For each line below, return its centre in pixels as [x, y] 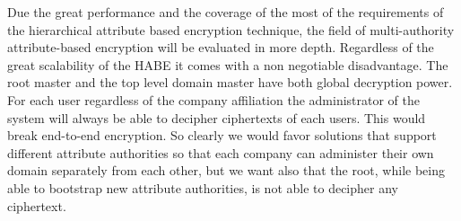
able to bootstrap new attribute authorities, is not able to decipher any [203, 187]
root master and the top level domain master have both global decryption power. [230, 82]
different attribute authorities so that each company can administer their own [221, 152]
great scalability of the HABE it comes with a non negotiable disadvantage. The [228, 64]
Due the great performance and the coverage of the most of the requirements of [226, 12]
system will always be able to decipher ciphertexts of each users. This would [217, 117]
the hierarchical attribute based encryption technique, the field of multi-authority [231, 29]
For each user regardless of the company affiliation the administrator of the [214, 99]
